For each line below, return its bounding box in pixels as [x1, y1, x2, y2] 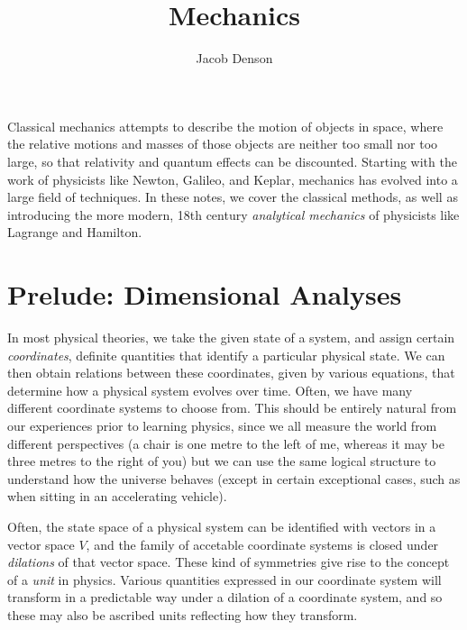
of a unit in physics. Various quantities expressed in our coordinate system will [7, 570, 442, 589]
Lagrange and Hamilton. [7, 223, 142, 242]
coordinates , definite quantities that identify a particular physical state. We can [7, 345, 445, 364]
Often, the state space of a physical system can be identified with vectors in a [7, 516, 436, 535]
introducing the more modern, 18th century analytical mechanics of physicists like [7, 205, 460, 224]
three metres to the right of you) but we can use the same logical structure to [7, 452, 436, 470]
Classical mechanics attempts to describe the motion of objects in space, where [7, 116, 444, 135]
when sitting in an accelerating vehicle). [7, 487, 227, 506]
